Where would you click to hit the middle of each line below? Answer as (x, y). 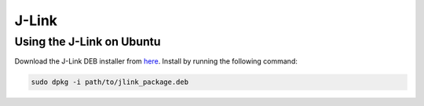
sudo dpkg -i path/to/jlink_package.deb (110, 82)
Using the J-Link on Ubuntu (88, 42)
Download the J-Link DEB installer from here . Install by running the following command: (156, 61)
